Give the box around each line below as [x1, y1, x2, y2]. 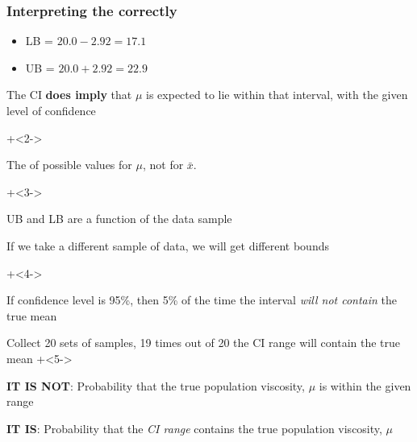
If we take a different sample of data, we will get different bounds [6, 237, 329, 254]
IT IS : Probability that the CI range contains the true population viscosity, [6, 419, 382, 436]
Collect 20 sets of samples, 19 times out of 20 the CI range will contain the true [6, 334, 401, 351]
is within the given [319, 377, 411, 394]
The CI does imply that [6, 86, 132, 103]
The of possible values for [6, 156, 132, 173]
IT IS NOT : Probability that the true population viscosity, [6, 377, 305, 394]
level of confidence [6, 102, 96, 118]
